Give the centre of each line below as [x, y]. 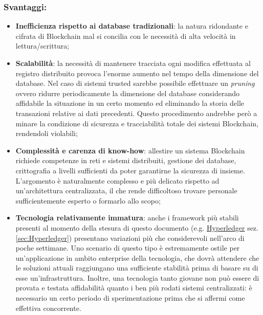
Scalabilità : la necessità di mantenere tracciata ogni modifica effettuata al [133, 63]
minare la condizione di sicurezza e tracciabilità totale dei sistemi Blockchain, [137, 123]
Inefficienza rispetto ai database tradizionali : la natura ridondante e [132, 26]
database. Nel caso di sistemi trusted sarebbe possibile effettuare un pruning [135, 83]
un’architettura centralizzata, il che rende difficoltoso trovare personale [126, 190]
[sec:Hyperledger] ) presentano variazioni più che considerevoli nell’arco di [130, 238]
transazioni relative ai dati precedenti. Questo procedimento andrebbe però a [136, 113]
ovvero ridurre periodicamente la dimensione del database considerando [128, 93]
